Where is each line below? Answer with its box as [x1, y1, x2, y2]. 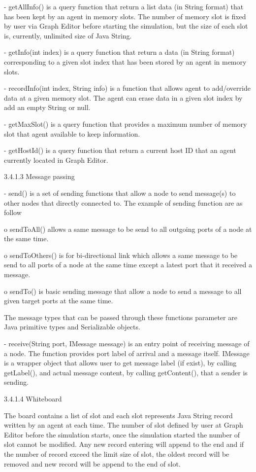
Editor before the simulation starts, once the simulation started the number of [4, 429, 240, 439]
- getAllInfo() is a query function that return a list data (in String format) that [4, 1, 244, 11]
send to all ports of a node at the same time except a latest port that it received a [4, 259, 252, 270]
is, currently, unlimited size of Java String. [4, 30, 132, 40]
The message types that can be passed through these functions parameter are [4, 312, 237, 322]
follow [4, 207, 22, 218]
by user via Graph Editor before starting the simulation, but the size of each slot [4, 21, 248, 31]
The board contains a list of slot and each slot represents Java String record [4, 410, 233, 420]
